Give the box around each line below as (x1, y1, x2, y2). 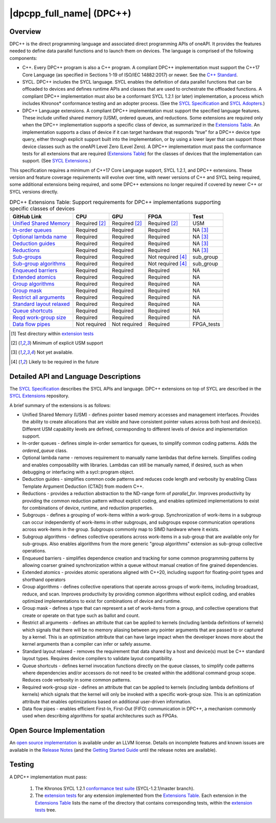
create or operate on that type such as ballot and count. (22, 612, 140, 619)
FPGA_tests (192, 320, 220, 327)
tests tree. (35, 807, 56, 813)
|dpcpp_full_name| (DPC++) (9, 8, 131, 19)
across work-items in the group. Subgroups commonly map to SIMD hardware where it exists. (22, 526, 220, 532)
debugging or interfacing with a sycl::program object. (22, 469, 135, 475)
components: (9, 55, 38, 61)
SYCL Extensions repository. (9, 393, 70, 399)
